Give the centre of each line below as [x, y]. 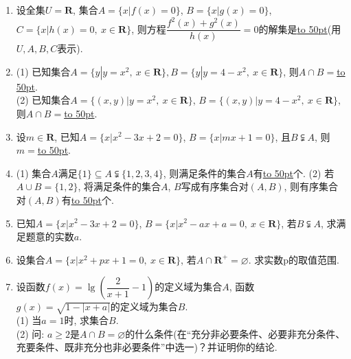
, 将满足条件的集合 [119, 186]
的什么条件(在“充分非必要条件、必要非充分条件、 [235, 333]
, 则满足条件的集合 [205, 173]
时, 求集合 [86, 320]
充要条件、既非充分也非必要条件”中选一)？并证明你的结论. [147, 347]
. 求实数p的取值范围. [294, 259]
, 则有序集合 [311, 186]
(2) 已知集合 [43, 100]
